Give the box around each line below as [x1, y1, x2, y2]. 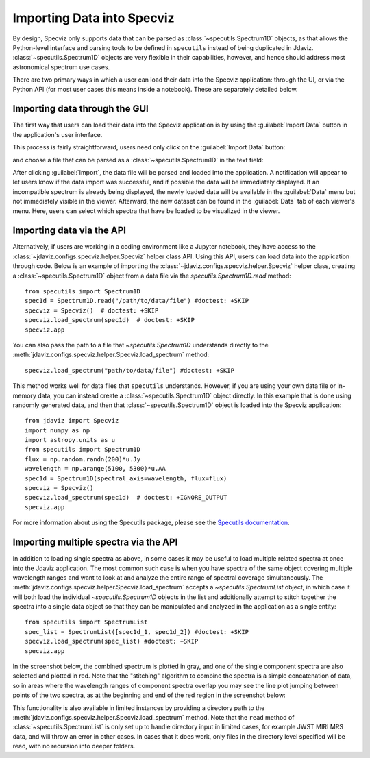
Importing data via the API [12, 225, 127, 236]
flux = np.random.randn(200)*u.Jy [25, 455, 140, 463]
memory [12, 391, 37, 400]
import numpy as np [25, 426, 90, 435]
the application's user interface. [12, 130, 103, 138]
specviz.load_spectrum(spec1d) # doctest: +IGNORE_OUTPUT [25, 493, 227, 502]
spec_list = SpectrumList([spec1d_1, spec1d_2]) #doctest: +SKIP [25, 628, 249, 635]
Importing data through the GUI [12, 103, 149, 114]
